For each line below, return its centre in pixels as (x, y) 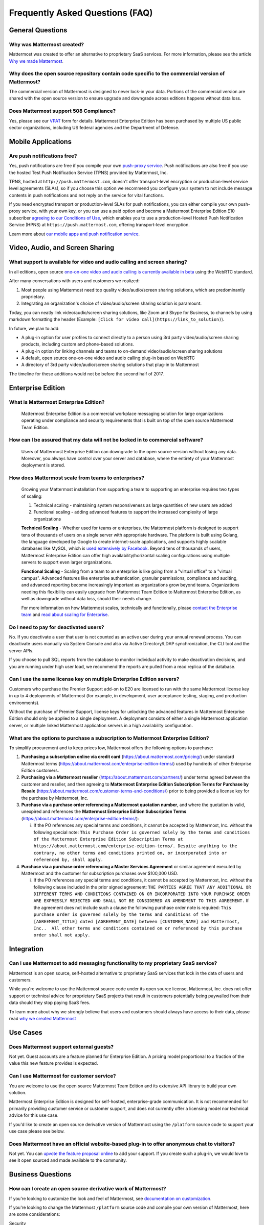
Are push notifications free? (43, 156)
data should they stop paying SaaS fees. (50, 1003)
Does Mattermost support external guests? (61, 1047)
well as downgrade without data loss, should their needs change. (87, 599)
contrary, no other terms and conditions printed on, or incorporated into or (130, 853)
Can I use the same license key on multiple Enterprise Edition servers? (94, 679)
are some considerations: (35, 1214)
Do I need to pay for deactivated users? (57, 627)
